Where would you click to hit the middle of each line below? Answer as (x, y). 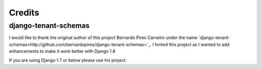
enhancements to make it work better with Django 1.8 (62, 51)
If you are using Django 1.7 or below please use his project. (68, 60)
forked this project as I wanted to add (192, 44)
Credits (24, 13)
